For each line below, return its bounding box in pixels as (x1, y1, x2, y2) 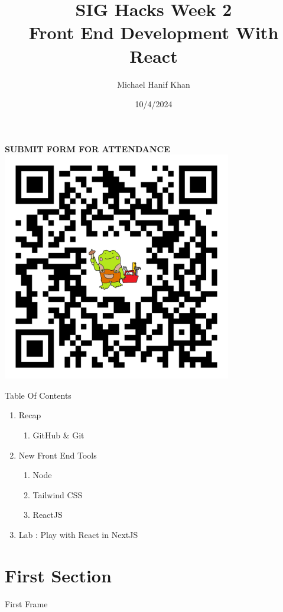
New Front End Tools (18, 448, 97, 461)
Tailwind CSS (32, 488, 83, 501)
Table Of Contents (5, 389, 71, 401)
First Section (5, 563, 112, 587)
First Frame (5, 597, 48, 610)
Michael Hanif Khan (117, 78, 190, 90)
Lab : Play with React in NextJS (18, 528, 138, 541)
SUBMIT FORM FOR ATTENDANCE (5, 142, 170, 155)
